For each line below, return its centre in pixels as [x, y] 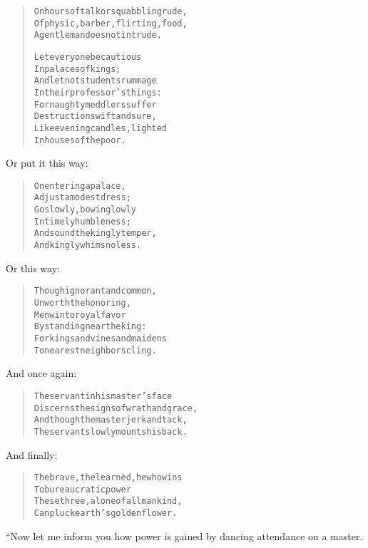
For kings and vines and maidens [100, 338]
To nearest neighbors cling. [95, 350]
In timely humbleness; [82, 221]
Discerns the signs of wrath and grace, [116, 408]
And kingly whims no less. [88, 245]
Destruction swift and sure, [95, 117]
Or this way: [33, 268]
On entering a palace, [80, 186]
